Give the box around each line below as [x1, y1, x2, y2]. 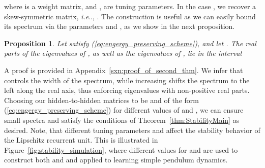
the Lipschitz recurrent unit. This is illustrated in [4, 135, 158, 145]
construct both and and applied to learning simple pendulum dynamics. [4, 154, 228, 165]
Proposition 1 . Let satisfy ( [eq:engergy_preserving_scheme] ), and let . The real [4, 38, 256, 48]
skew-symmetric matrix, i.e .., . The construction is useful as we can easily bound [4, 11, 256, 21]
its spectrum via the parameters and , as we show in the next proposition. [4, 21, 235, 31]
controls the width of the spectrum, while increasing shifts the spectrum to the [4, 75, 250, 85]
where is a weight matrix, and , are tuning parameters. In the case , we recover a [4, 1, 256, 11]
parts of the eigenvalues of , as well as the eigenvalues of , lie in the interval [4, 48, 242, 58]
